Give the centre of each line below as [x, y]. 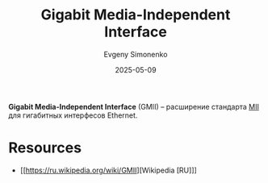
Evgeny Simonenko [136, 54]
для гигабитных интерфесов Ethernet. [73, 115]
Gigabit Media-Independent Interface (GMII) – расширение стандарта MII [134, 106]
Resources [45, 148]
